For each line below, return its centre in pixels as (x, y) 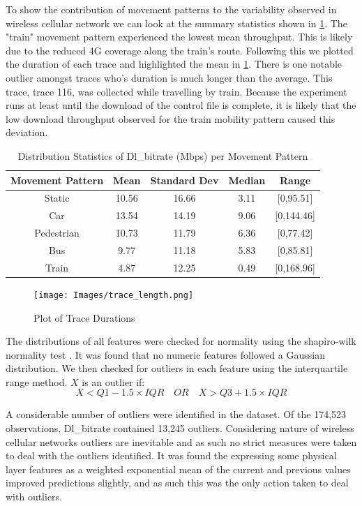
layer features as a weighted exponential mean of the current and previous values (178, 469)
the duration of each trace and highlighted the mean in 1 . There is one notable (174, 64)
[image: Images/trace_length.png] (114, 295)
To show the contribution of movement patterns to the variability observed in (171, 9)
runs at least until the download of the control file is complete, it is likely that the (181, 105)
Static (57, 198)
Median (247, 180)
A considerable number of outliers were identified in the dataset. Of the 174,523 (176, 414)
